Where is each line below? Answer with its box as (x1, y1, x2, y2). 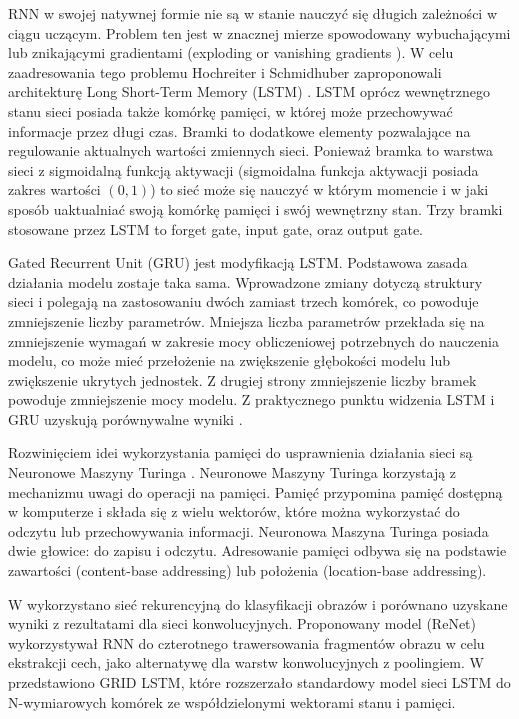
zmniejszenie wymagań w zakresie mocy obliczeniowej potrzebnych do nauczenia (8, 330, 499, 351)
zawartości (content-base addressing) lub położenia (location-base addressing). (8, 560, 487, 581)
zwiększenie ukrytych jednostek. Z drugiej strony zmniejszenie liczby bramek (8, 369, 477, 390)
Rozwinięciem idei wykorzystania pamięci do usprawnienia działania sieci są (8, 442, 473, 463)
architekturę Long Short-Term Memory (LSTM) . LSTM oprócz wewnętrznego (8, 81, 490, 102)
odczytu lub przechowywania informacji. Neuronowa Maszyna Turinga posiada (8, 520, 489, 541)
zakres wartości (8, 179, 101, 200)
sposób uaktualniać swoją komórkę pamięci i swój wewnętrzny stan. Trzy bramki (8, 198, 503, 219)
